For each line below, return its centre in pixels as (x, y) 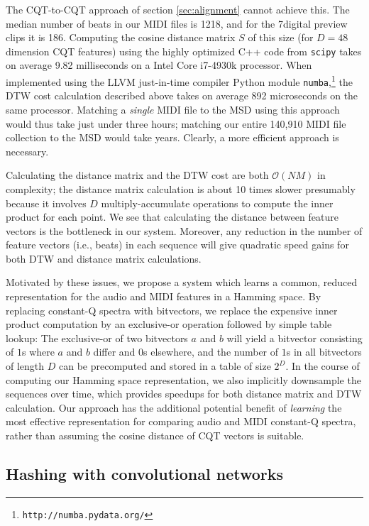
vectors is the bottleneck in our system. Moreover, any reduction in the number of (184, 230)
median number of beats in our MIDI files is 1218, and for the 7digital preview (177, 23)
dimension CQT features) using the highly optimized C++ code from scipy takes (184, 51)
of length (25, 366)
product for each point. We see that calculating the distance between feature (172, 217)
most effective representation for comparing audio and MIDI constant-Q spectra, (181, 421)
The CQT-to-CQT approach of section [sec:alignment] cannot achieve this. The (178, 9)
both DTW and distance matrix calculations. (104, 258)
